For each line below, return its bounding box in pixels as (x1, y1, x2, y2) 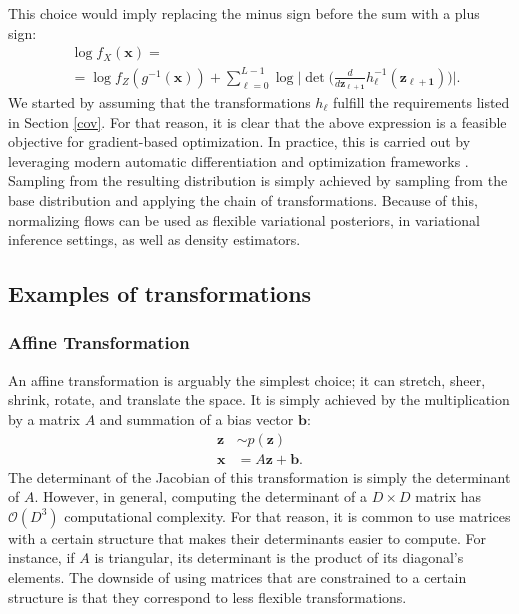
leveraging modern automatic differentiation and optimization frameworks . (8, 150, 469, 171)
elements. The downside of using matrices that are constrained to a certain (8, 566, 467, 587)
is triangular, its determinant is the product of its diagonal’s (94, 547, 464, 568)
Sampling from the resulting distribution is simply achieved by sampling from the (8, 170, 508, 191)
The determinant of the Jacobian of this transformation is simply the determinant (8, 466, 511, 487)
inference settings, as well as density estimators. (8, 229, 301, 250)
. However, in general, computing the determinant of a (34, 486, 368, 507)
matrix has (415, 486, 481, 507)
